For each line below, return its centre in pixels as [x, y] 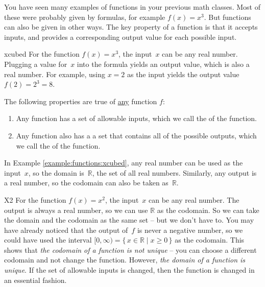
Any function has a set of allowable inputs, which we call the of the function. [136, 118]
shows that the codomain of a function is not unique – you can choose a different [130, 249]
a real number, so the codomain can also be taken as [86, 183]
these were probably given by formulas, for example [85, 17]
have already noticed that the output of [66, 230]
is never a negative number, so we [190, 230]
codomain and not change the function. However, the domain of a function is [125, 260]
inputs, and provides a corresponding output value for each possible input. [121, 37]
